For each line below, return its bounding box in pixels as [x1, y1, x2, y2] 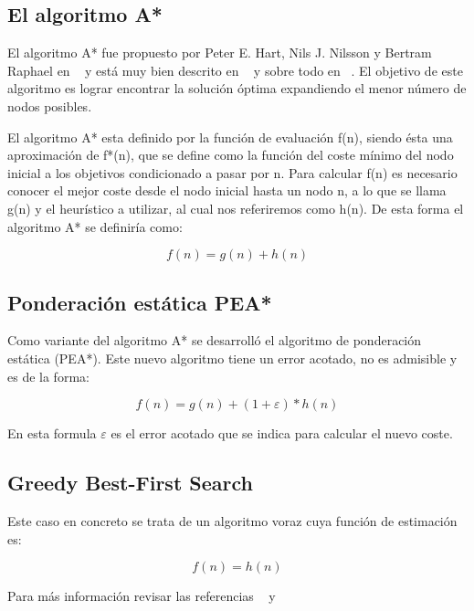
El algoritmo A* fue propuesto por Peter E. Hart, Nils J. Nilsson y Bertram [7, 43, 432, 62]
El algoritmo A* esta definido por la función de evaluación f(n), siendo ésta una [7, 127, 453, 146]
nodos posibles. [7, 96, 92, 115]
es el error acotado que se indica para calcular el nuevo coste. [111, 424, 453, 443]
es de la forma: [7, 366, 90, 385]
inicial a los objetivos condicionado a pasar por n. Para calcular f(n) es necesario [7, 163, 458, 182]
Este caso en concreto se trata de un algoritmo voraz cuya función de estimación [7, 511, 458, 530]
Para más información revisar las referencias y [7, 586, 276, 606]
